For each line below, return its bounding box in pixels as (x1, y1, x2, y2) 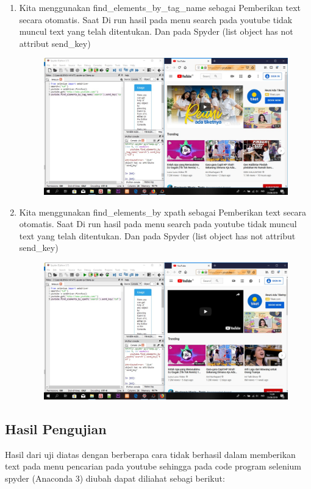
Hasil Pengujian (5, 419, 107, 438)
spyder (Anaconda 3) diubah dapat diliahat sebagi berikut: (5, 471, 225, 484)
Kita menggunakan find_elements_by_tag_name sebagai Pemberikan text (19, 1, 301, 13)
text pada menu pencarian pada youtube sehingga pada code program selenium (5, 460, 302, 473)
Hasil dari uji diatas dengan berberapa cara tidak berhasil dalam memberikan (5, 448, 296, 460)
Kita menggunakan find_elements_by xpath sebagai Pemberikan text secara (19, 205, 307, 218)
